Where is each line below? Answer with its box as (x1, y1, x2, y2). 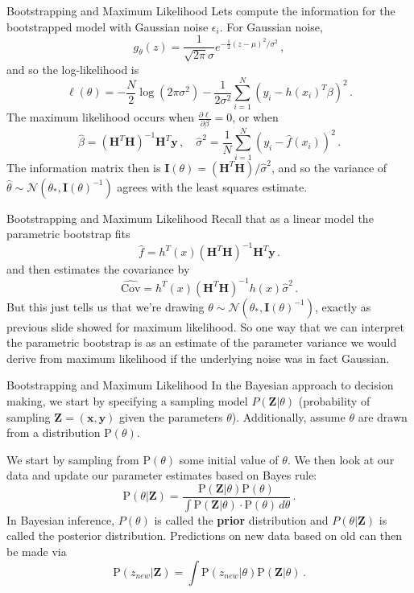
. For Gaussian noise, (219, 18, 323, 35)
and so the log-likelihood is (6, 60, 139, 77)
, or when (232, 109, 279, 126)
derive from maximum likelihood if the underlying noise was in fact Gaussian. (6, 349, 390, 366)
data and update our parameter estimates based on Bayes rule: (6, 467, 317, 484)
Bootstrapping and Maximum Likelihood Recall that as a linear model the (6, 209, 374, 226)
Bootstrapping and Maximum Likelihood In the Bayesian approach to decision (6, 377, 394, 393)
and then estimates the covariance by (6, 261, 190, 278)
